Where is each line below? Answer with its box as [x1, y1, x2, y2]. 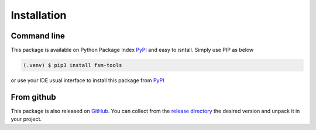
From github [11, 92, 57, 102]
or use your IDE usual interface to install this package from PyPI [11, 77, 164, 84]
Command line [11, 31, 66, 41]
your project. [11, 115, 42, 122]
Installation [11, 9, 67, 22]
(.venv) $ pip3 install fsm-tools [23, 62, 122, 69]
